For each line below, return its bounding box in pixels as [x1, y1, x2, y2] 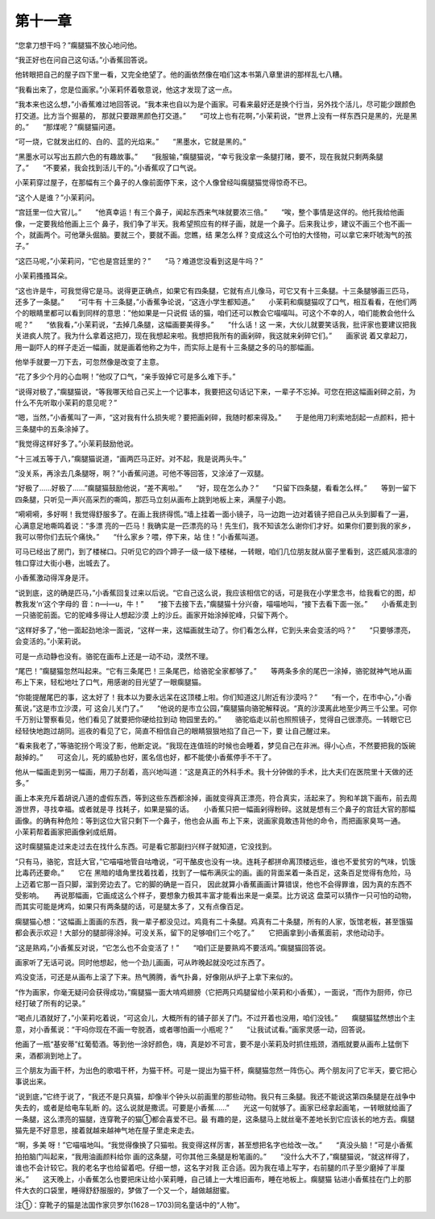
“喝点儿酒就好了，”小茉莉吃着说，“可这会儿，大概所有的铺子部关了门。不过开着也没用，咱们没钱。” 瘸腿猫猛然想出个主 [14, 1013, 416, 1023]
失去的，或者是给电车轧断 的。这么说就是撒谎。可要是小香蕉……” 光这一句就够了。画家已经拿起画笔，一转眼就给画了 [14, 1103, 413, 1113]
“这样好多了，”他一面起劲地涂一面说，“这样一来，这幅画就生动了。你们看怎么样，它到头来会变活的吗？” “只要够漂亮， [14, 625, 415, 635]
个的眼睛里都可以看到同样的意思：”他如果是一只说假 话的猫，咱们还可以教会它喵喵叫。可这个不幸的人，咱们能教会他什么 [14, 308, 416, 318]
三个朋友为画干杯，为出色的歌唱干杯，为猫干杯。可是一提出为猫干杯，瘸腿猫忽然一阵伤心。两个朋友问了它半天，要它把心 [14, 1066, 417, 1075]
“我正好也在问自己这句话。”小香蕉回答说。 [14, 55, 152, 65]
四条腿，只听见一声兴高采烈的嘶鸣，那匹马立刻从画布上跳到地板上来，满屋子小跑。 [14, 495, 290, 504]
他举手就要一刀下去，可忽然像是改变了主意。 [14, 357, 164, 366]
